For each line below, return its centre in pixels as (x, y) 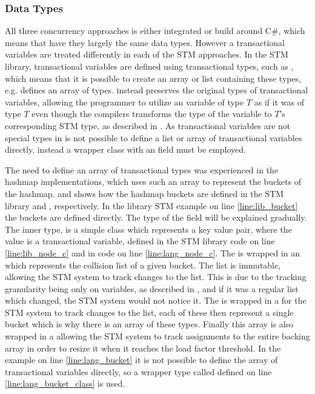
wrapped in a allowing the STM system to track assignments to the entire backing (157, 336)
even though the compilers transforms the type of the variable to (152, 114)
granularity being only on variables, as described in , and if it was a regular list (152, 288)
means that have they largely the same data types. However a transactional (145, 42)
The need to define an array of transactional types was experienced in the (142, 169)
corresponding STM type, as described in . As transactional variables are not (148, 125)
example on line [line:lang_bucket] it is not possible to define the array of (141, 360)
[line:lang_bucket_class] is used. (65, 383)
